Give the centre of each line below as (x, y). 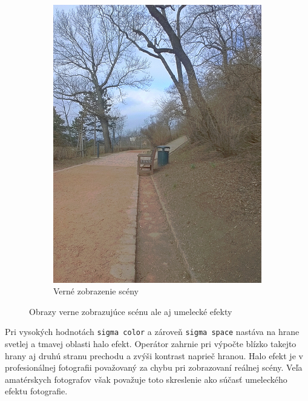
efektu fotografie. (36, 391)
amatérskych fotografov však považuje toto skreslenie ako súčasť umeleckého (146, 379)
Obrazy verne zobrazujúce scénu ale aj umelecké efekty (131, 311)
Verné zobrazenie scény (96, 291)
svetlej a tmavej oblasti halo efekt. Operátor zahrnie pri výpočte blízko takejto (151, 344)
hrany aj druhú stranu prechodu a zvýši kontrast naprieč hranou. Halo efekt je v (154, 355)
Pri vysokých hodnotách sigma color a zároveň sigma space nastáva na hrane (152, 332)
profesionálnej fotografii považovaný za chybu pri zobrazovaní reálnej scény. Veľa (154, 367)
